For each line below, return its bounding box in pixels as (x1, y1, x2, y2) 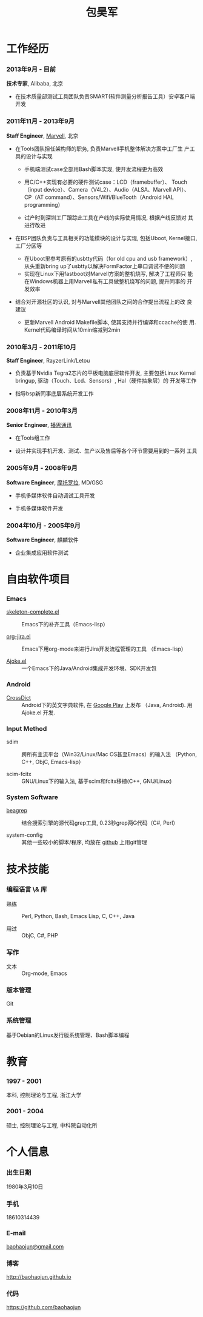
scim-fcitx (6, 771, 32, 778)
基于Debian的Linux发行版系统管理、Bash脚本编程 (6, 1031, 130, 1039)
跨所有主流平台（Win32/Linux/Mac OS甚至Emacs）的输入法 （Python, (21, 751, 197, 758)
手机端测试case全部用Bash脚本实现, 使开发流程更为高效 (24, 165, 164, 173)
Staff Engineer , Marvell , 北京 (6, 132, 79, 139)
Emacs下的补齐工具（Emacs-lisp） (21, 621, 109, 628)
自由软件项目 (6, 572, 71, 586)
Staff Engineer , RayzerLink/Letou (6, 357, 90, 364)
